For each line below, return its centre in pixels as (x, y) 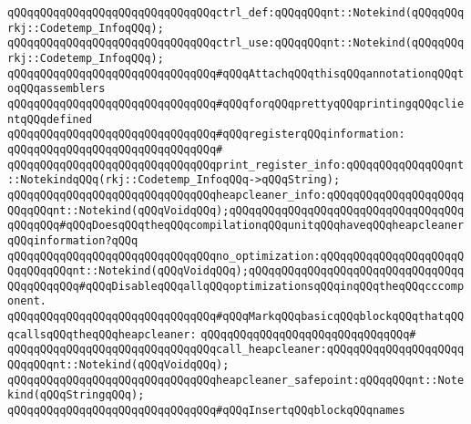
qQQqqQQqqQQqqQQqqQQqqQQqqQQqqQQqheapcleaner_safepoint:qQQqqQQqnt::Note (236, 380)
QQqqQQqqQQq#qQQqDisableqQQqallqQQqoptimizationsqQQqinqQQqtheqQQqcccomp (236, 286)
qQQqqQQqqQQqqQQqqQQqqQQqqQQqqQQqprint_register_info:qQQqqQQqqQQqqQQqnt (236, 165)
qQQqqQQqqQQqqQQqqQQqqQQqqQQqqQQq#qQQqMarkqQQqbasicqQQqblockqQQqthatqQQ (236, 317)
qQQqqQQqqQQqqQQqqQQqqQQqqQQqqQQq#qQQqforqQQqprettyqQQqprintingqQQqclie (236, 103)
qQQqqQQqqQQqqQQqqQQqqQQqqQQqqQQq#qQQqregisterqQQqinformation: (206, 134)
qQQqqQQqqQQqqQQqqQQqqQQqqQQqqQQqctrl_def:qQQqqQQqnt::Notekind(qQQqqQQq (236, 13)
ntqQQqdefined (50, 119)
